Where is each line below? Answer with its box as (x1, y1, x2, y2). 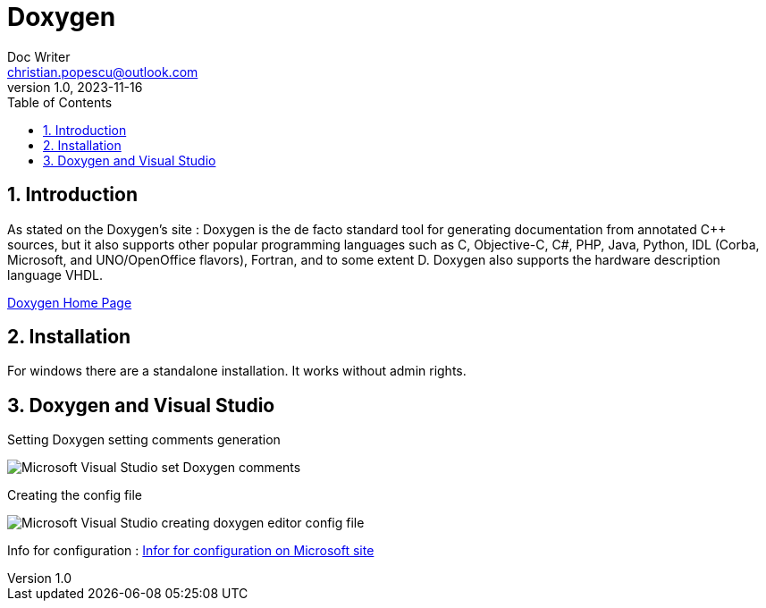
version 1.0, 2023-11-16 (7, 79, 143, 95)
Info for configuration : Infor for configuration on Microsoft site (7, 543, 375, 559)
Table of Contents (7, 94, 113, 110)
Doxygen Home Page (7, 294, 132, 310)
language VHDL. (7, 266, 104, 283)
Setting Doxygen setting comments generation (7, 432, 281, 448)
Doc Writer (7, 48, 71, 64)
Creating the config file (7, 487, 143, 503)
